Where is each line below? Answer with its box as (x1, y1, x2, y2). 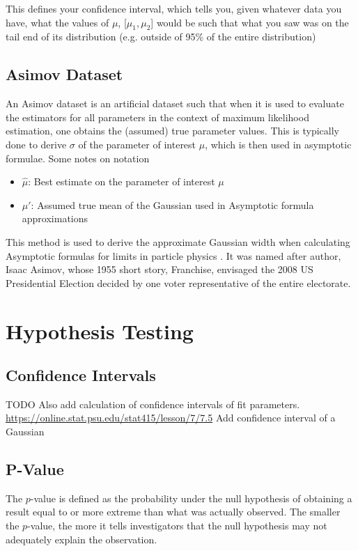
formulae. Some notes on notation (6, 150, 150, 165)
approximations (22, 211, 88, 226)
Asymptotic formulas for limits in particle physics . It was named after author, (6, 248, 341, 263)
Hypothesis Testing (6, 316, 194, 345)
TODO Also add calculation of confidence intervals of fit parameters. (6, 396, 300, 411)
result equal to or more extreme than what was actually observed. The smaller (6, 504, 341, 519)
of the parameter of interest (78, 137, 196, 151)
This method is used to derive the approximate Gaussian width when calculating (6, 234, 350, 249)
